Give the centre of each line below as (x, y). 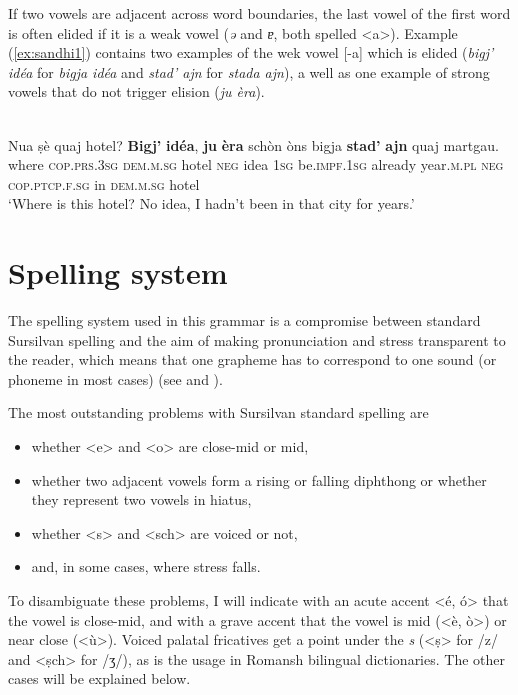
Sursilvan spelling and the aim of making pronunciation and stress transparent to (257, 339)
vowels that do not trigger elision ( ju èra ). (136, 91)
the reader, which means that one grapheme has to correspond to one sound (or (252, 359)
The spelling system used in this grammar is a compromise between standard (244, 320)
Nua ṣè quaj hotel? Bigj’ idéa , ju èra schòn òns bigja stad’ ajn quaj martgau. (253, 144)
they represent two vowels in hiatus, (141, 499)
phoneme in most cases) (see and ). (115, 378)
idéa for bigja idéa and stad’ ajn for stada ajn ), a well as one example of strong (249, 71)
